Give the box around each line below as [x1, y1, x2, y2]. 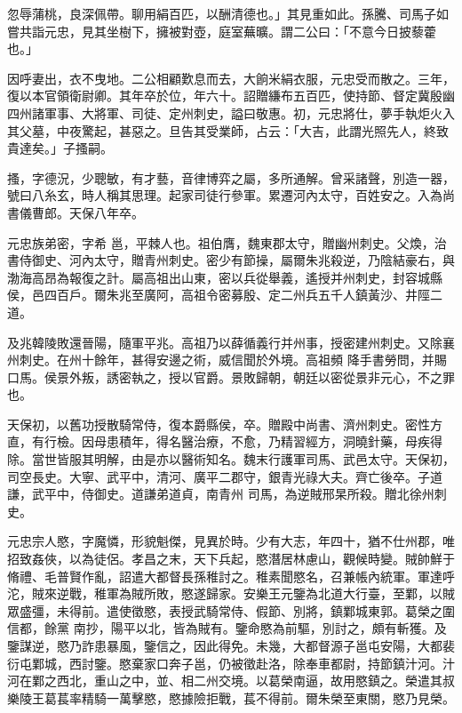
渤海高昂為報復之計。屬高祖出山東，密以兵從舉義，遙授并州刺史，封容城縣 [7, 268, 442, 286]
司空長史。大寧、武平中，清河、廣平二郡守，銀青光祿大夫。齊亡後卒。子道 [7, 467, 442, 485]
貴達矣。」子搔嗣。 [7, 139, 113, 157]
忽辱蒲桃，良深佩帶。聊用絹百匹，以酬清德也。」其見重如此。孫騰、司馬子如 [7, 4, 449, 22]
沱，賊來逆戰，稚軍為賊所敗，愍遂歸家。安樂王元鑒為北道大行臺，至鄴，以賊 [7, 584, 455, 603]
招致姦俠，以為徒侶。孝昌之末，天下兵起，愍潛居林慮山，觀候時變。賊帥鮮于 [7, 549, 455, 568]
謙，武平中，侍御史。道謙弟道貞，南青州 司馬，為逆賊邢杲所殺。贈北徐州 [7, 485, 434, 503]
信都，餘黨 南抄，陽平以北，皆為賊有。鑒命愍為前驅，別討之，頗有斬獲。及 [7, 619, 447, 637]
